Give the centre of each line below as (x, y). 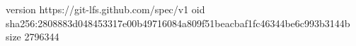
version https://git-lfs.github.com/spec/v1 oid (105, 9)
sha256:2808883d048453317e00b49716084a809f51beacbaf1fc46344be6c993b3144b (178, 23)
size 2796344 (33, 37)
